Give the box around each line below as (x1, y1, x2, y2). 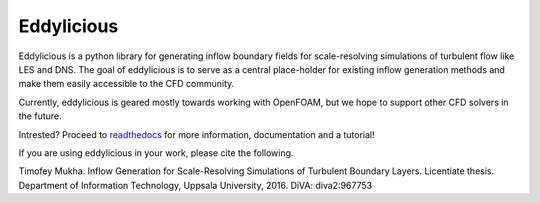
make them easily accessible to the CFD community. (18, 78, 235, 90)
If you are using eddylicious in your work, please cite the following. (18, 146, 294, 159)
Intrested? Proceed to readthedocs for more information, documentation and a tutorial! (18, 128, 375, 140)
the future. (18, 110, 62, 122)
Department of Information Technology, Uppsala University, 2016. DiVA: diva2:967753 (18, 179, 373, 191)
